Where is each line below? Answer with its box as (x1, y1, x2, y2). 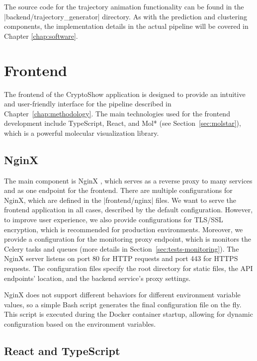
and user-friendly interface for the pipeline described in (4, 98, 171, 109)
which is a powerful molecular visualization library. (4, 127, 159, 138)
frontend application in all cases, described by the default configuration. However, (4, 204, 253, 215)
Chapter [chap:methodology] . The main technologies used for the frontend (4, 108, 230, 118)
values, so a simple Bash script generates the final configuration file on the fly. (4, 299, 242, 309)
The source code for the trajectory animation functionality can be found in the (4, 1, 244, 11)
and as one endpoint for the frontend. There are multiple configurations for (4, 185, 233, 195)
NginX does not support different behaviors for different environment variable (4, 289, 241, 300)
